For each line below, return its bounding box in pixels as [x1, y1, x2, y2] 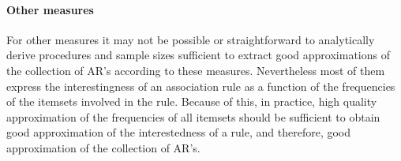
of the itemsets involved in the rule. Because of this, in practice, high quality [6, 93, 377, 110]
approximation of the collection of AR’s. [6, 139, 200, 155]
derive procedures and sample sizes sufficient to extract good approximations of [6, 47, 390, 63]
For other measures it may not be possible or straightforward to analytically [6, 31, 375, 47]
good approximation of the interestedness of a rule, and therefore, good [6, 124, 351, 140]
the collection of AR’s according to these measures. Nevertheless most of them [6, 62, 385, 78]
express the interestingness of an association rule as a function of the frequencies [6, 77, 395, 94]
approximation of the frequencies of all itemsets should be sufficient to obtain [6, 108, 380, 125]
